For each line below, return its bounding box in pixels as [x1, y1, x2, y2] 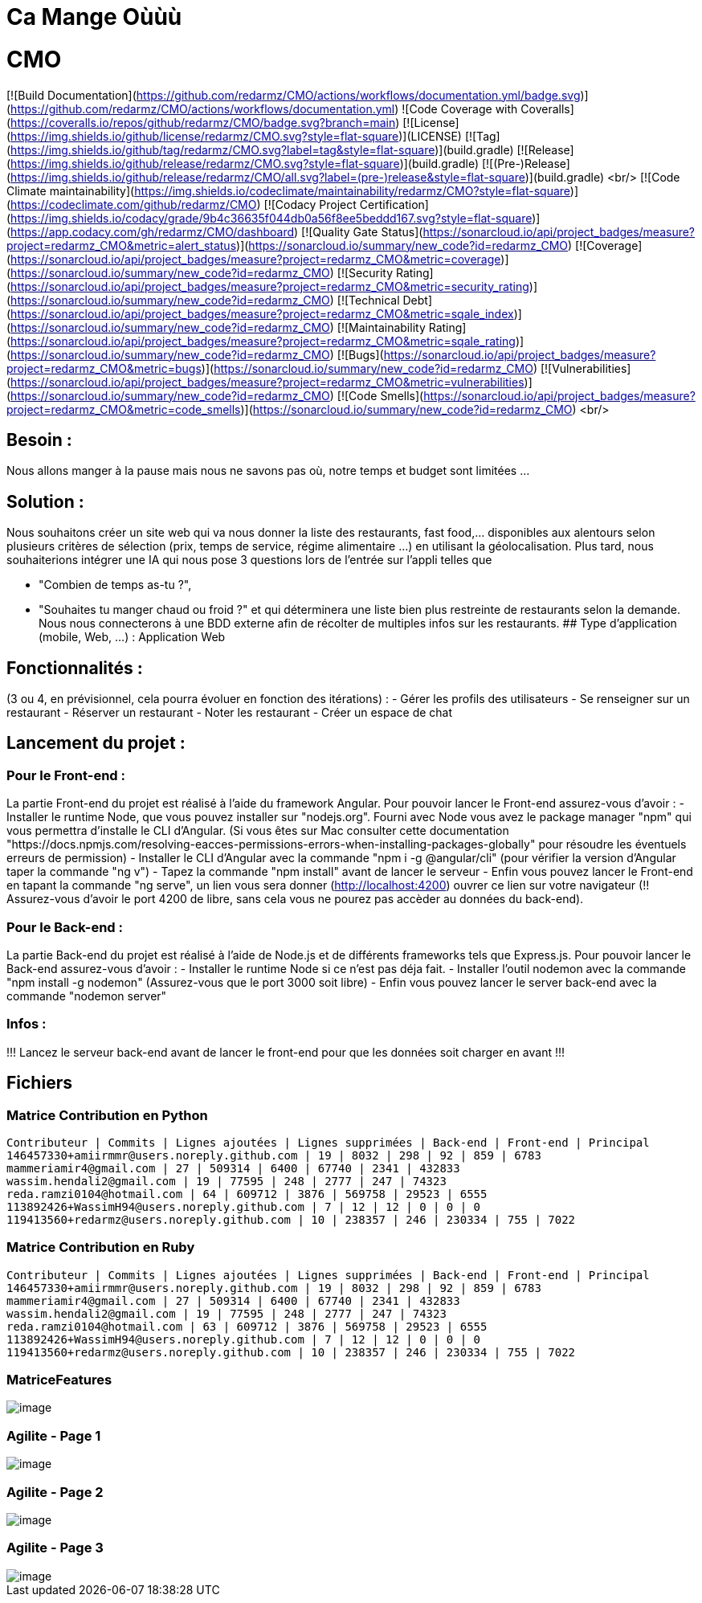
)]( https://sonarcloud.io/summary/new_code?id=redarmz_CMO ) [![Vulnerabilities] [201, 361, 631, 375]
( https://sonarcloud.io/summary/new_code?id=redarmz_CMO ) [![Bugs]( [6, 347, 384, 362]
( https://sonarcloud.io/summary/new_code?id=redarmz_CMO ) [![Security [6, 265, 394, 280]
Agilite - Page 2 [6, 1483, 104, 1500]
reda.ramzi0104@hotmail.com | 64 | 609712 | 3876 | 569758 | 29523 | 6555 [6, 1187, 488, 1200]
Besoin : [6, 429, 72, 450]
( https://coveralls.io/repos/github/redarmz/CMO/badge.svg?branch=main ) [6, 115, 400, 129]
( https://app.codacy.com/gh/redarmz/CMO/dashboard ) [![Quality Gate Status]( [6, 224, 423, 239]
